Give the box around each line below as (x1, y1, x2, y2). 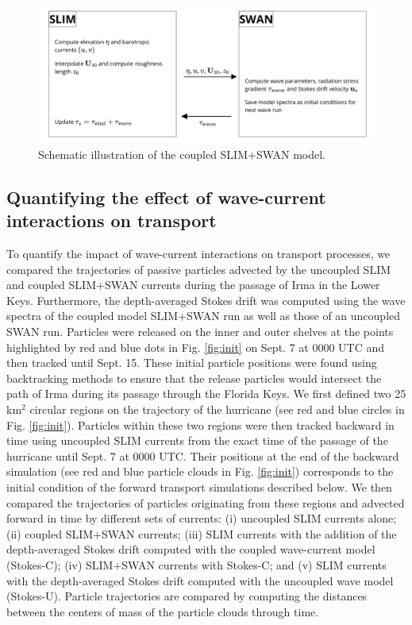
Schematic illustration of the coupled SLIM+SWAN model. (38, 145, 326, 162)
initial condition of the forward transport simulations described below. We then (6, 478, 392, 495)
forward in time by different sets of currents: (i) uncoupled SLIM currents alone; (6, 510, 397, 527)
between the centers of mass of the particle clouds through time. (6, 603, 319, 619)
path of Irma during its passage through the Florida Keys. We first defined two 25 (6, 385, 406, 402)
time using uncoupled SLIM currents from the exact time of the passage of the (6, 432, 388, 449)
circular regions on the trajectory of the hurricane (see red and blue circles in (29, 400, 405, 417)
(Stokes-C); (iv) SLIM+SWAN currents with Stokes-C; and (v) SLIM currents (6, 556, 387, 573)
